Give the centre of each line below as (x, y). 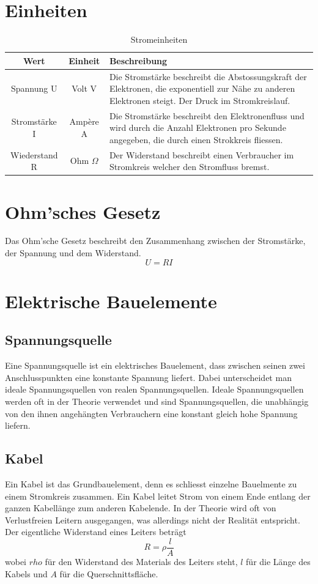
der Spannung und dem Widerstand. (73, 253)
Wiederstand (34, 154)
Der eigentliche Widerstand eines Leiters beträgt (96, 532)
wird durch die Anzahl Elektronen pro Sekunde (198, 128)
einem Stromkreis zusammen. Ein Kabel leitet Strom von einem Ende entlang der (158, 496)
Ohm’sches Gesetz (83, 211)
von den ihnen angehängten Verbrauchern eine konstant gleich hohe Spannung (151, 413)
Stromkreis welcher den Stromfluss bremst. (189, 167)
